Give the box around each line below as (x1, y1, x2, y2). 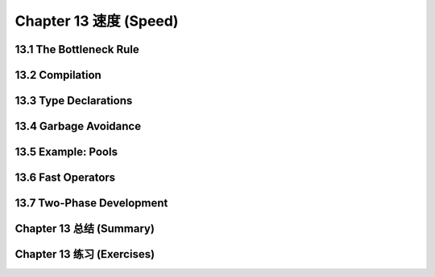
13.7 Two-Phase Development (14, 197, 168, 210)
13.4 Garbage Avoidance (14, 120, 141, 133)
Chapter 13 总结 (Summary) (14, 222, 155, 236)
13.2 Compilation (14, 68, 102, 82)
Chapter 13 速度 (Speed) (14, 12, 179, 30)
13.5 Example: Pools (14, 145, 118, 159)
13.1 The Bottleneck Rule (14, 43, 140, 56)
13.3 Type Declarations (14, 94, 133, 108)
